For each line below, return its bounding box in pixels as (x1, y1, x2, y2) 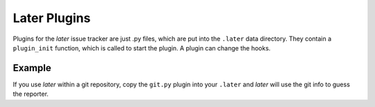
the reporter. (12, 90, 49, 98)
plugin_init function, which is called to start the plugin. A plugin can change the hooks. (12, 43, 271, 52)
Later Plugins (12, 10, 91, 26)
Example (12, 62, 51, 74)
